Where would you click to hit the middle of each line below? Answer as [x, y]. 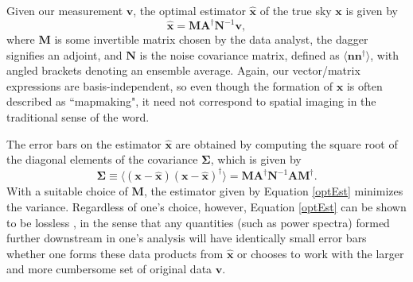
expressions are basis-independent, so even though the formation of [170, 85]
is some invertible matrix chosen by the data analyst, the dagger [211, 39]
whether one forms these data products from [115, 253]
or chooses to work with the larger [321, 253]
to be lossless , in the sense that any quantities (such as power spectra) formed [198, 222]
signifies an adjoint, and [64, 54]
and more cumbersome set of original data [109, 269]
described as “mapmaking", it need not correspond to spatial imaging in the [191, 101]
